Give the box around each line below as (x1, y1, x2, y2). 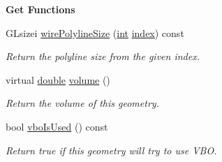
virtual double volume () (6, 72, 110, 87)
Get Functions (6, 2, 75, 16)
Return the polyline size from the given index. (6, 49, 200, 64)
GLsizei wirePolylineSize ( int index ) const (6, 25, 184, 40)
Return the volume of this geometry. (6, 96, 159, 110)
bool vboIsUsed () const (6, 119, 108, 133)
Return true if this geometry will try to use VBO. (6, 142, 217, 157)
